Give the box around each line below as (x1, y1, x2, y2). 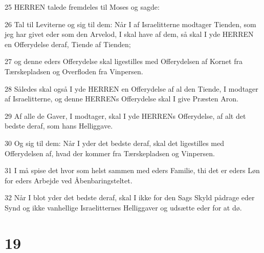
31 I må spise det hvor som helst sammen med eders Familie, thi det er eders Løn (5, 165, 260, 176)
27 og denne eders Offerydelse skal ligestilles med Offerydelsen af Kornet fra (5, 56, 243, 67)
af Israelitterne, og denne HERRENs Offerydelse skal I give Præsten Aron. (5, 93, 238, 104)
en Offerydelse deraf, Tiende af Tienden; (5, 38, 131, 49)
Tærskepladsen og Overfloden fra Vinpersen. (5, 66, 143, 76)
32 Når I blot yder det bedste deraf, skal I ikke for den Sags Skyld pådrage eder (5, 192, 255, 203)
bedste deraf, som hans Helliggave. (5, 120, 113, 131)
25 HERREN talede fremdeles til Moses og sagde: (5, 2, 160, 12)
